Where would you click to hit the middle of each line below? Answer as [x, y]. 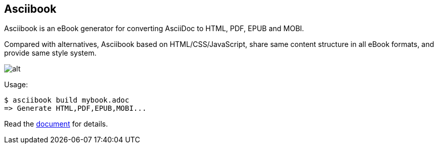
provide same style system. [50, 53]
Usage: [16, 85]
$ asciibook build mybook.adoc [67, 100]
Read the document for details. [56, 124]
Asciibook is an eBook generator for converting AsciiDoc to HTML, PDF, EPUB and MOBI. [154, 29]
